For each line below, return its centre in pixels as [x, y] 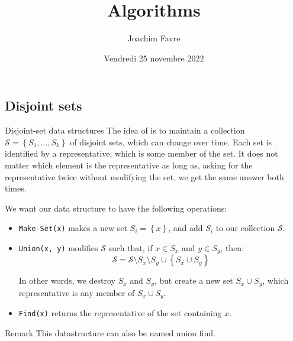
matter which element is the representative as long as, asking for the [129, 165]
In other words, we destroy [67, 280]
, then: [232, 247]
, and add [186, 228]
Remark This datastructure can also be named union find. [110, 332]
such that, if [131, 247]
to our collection [245, 228]
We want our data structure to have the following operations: [116, 208]
